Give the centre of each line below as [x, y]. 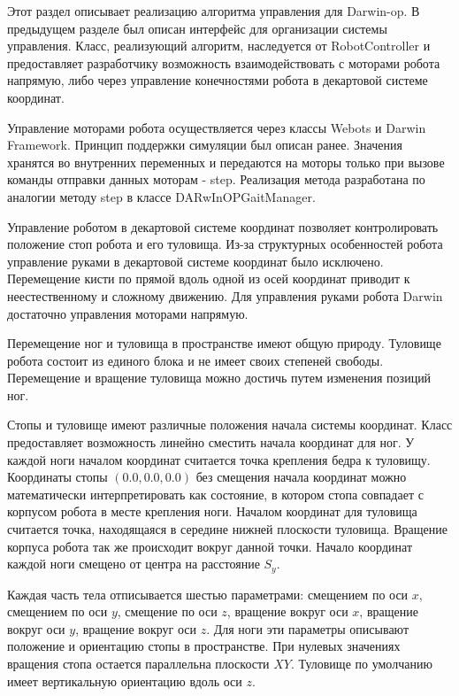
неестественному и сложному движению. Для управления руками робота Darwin [225, 295]
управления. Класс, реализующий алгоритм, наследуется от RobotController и [219, 46]
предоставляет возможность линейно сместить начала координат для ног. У [211, 442]
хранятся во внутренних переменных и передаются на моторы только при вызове [226, 162]
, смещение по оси [167, 611]
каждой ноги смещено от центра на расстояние [134, 564]
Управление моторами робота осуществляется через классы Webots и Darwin [217, 127]
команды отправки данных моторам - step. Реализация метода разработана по [216, 179]
